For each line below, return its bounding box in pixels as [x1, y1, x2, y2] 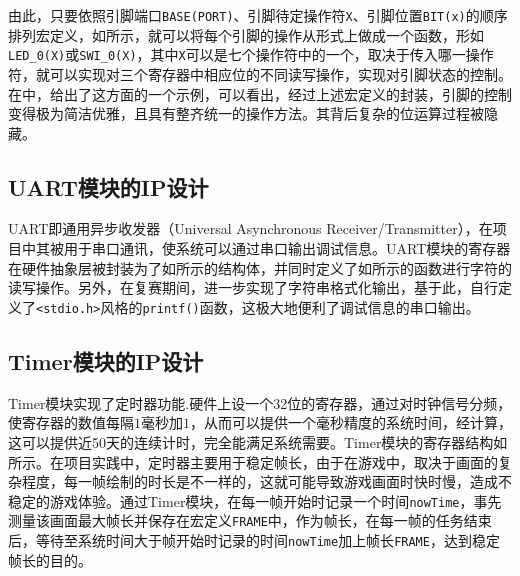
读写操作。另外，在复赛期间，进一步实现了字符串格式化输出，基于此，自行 [8, 277, 498, 298]
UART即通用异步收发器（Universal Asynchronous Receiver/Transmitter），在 [8, 218, 493, 239]
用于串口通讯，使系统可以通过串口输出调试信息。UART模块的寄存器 [63, 238, 511, 259]
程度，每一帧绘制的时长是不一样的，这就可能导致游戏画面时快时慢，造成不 [21, 471, 512, 492]
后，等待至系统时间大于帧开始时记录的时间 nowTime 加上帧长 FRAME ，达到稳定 [8, 530, 500, 550]
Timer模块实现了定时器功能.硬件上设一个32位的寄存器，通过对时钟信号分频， [8, 392, 512, 413]
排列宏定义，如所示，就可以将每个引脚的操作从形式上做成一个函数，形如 [8, 24, 484, 45]
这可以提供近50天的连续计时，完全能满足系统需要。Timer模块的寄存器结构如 [8, 431, 508, 452]
